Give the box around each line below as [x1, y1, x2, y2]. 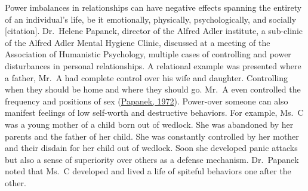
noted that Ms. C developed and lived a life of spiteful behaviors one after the [5, 165, 291, 177]
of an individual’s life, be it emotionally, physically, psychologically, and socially [5, 13, 297, 25]
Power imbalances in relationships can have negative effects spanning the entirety [5, 1, 302, 13]
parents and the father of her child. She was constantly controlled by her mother [5, 130, 299, 142]
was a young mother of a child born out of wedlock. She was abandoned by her [5, 118, 294, 130]
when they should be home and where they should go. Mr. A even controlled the [5, 83, 301, 95]
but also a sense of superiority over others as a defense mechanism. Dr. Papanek [5, 153, 299, 165]
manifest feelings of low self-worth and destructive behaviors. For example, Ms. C [5, 106, 304, 119]
